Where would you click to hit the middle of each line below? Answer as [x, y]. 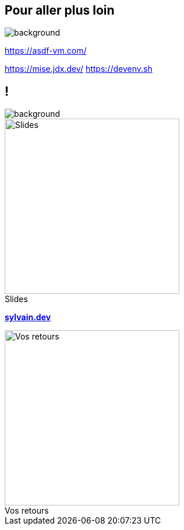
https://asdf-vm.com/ [46, 51]
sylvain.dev [28, 317]
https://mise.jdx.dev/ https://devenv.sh [79, 69]
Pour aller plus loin [60, 10]
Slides [16, 299]
